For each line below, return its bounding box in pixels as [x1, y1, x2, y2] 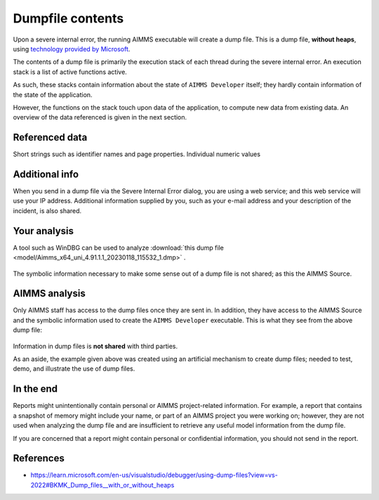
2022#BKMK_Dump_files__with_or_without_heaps [30, 480, 175, 489]
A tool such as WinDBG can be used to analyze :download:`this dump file [13, 243, 224, 252]
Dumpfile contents [13, 11, 124, 26]
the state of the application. [13, 90, 93, 98]
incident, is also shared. [13, 206, 82, 214]
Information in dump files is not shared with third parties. [13, 342, 178, 350]
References [13, 452, 65, 464]
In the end [13, 383, 58, 395]
